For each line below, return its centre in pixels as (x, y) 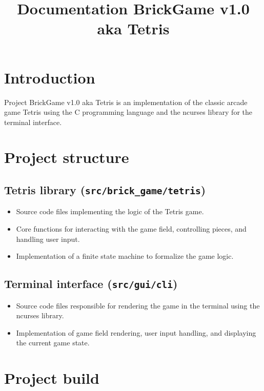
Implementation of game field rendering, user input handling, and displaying (136, 332)
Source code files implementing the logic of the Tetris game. (110, 211)
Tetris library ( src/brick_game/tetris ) (105, 190)
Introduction (50, 77)
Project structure (67, 157)
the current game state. (53, 343)
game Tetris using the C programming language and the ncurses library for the (128, 112)
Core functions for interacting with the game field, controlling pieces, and (131, 229)
